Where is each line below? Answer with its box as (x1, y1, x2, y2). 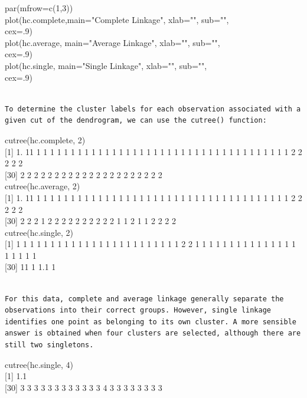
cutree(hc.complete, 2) (5, 133, 86, 146)
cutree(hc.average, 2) (5, 180, 80, 192)
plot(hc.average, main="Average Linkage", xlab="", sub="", (5, 36, 220, 48)
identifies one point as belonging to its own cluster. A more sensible (5, 317, 296, 326)
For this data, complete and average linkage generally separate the (5, 294, 284, 303)
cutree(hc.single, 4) (5, 358, 74, 370)
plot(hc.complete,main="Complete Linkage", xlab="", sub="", (5, 13, 229, 25)
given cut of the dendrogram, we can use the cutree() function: (5, 116, 267, 125)
